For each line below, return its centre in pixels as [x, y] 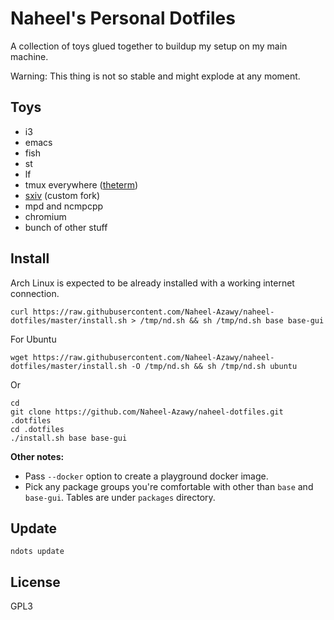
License [35, 582]
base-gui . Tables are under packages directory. [120, 497]
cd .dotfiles [37, 429]
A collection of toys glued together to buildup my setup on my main [149, 46]
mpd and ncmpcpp [64, 206]
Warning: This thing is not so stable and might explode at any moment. [155, 76]
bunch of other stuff [66, 227]
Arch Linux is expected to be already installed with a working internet [152, 283]
